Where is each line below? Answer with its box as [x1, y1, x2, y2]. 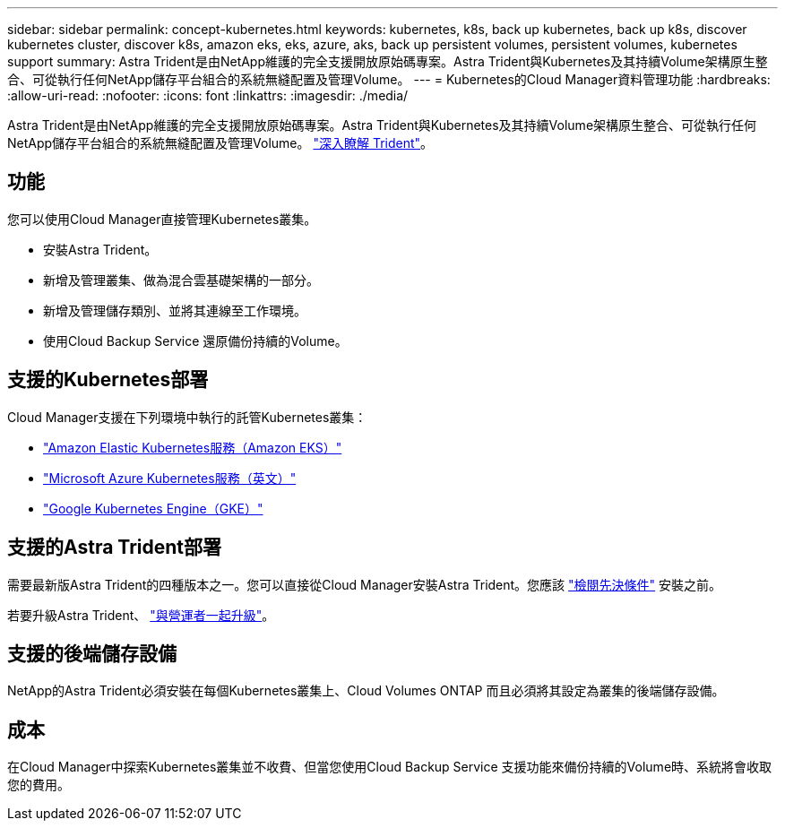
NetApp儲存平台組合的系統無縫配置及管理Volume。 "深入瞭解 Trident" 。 [7, 135, 434, 151]
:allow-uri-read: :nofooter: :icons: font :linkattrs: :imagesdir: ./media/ [7, 88, 409, 103]
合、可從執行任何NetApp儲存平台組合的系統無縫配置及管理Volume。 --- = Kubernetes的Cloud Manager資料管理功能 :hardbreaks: [7, 72, 771, 87]
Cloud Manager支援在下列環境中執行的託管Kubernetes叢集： [7, 409, 367, 425]
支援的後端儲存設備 [7, 642, 177, 665]
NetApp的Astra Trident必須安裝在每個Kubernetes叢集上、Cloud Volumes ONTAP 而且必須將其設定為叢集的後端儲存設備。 [7, 683, 725, 699]
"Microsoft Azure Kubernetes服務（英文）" [43, 470, 297, 486]
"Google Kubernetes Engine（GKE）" [43, 500, 263, 516]
